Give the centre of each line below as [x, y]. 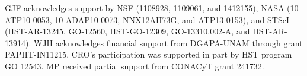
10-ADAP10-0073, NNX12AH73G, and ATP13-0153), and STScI [172, 19]
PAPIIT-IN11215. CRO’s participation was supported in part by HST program [148, 54]
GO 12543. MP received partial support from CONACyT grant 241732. [135, 66]
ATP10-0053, [28, 19]
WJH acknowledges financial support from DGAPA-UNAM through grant [168, 42]
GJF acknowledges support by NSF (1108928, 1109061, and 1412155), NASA [145, 8]
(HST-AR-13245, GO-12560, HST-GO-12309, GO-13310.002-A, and [127, 31]
